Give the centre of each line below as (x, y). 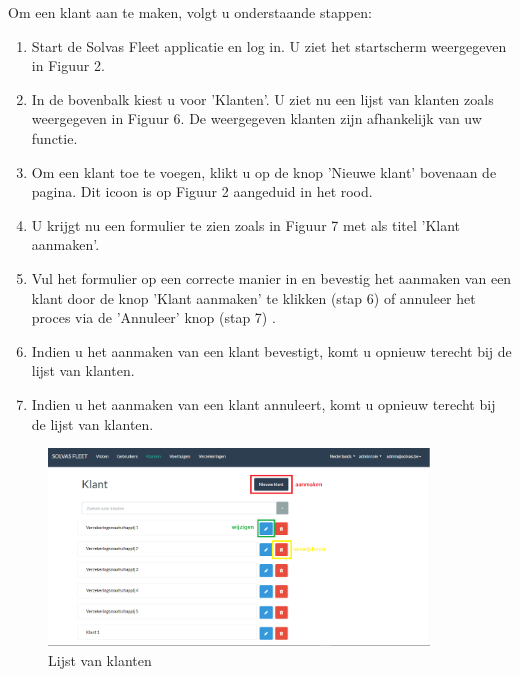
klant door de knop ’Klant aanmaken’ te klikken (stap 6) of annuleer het (253, 297)
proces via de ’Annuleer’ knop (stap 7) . (153, 317)
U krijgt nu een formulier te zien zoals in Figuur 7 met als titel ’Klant (246, 224)
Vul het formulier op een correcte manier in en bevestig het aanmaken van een (271, 277)
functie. (54, 137)
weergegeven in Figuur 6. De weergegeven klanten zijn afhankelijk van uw (256, 118)
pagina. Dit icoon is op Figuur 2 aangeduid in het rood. (202, 191)
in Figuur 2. (68, 65)
